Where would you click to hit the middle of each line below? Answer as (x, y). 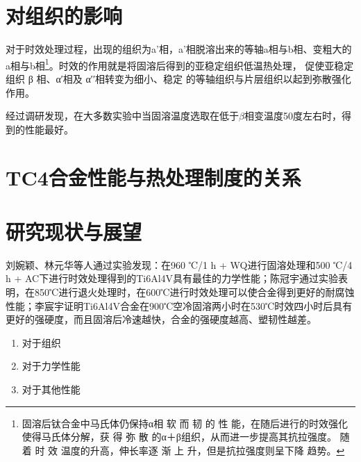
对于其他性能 (51, 389)
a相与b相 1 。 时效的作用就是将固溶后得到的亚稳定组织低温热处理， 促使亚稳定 (180, 64)
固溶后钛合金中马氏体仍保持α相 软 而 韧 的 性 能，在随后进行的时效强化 (185, 423)
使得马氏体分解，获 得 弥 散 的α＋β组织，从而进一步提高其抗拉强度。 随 (186, 437)
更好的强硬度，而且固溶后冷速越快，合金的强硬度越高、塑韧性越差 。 (161, 319)
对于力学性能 (51, 366)
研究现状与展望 (74, 231)
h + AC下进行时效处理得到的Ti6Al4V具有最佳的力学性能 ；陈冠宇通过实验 (172, 278)
